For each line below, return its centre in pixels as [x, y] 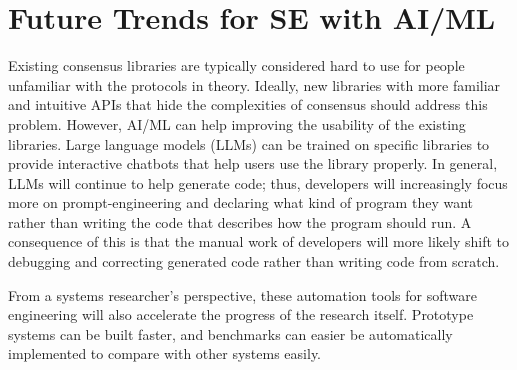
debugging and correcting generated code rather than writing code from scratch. [254, 261]
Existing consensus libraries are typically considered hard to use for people [236, 65]
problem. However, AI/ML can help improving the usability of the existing [237, 123]
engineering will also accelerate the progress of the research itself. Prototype [241, 314]
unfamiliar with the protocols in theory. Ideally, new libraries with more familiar [254, 84]
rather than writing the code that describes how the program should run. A [240, 221]
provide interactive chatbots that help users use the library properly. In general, [253, 163]
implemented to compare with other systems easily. [165, 353]
